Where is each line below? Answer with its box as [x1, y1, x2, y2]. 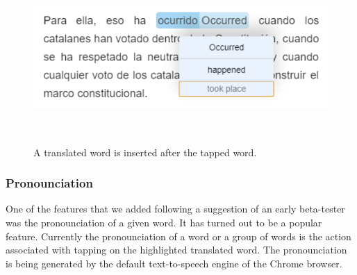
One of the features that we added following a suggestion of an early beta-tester [6, 201, 345, 216]
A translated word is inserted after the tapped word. [33, 144, 257, 159]
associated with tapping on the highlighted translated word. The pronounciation [6, 242, 347, 257]
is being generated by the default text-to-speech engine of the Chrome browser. [6, 256, 342, 270]
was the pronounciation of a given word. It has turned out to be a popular [6, 215, 322, 230]
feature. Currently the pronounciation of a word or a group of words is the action [6, 228, 351, 243]
